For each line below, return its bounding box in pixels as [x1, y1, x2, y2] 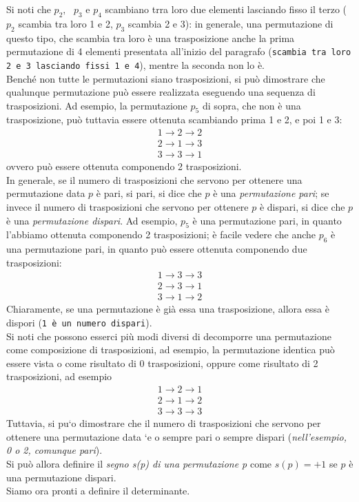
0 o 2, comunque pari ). [6, 443, 103, 457]
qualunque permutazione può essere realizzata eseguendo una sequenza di [6, 85, 316, 99]
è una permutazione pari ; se [213, 186, 329, 200]
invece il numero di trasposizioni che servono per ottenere [6, 199, 249, 213]
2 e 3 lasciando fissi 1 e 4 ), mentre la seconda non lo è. [6, 57, 265, 72]
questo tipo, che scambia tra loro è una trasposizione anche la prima [6, 30, 295, 45]
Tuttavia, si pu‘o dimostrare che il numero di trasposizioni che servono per [6, 416, 321, 430]
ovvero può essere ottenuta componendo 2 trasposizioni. [6, 159, 242, 174]
